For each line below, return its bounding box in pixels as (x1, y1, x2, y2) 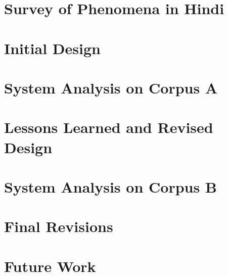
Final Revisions (4, 216, 113, 237)
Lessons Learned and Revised (4, 117, 213, 137)
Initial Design (4, 37, 101, 58)
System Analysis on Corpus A (4, 77, 218, 98)
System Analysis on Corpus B (4, 176, 217, 197)
